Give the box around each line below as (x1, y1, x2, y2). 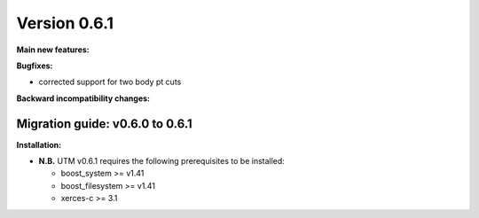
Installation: (16, 139, 62, 150)
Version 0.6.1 (16, 13, 114, 33)
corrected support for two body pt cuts (38, 76, 182, 88)
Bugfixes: (16, 60, 53, 71)
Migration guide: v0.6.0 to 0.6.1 (16, 116, 192, 131)
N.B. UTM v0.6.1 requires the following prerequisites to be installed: (38, 156, 286, 167)
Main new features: (16, 44, 90, 55)
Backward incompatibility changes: (16, 93, 151, 104)
